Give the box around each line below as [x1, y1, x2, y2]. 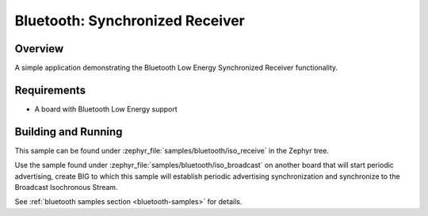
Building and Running [14, 125, 123, 138]
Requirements [14, 83, 86, 97]
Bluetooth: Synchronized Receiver [14, 12, 245, 29]
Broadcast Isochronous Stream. [14, 183, 118, 192]
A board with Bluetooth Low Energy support [34, 104, 178, 114]
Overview [14, 42, 64, 55]
